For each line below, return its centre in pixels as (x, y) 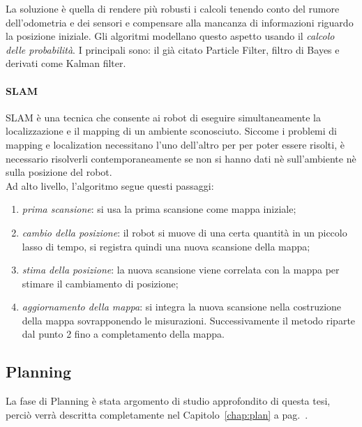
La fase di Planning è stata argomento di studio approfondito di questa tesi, (168, 401)
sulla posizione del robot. (59, 172)
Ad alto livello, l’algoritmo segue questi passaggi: (110, 185)
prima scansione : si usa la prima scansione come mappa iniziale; (159, 209)
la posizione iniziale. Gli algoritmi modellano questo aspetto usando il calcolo (170, 36)
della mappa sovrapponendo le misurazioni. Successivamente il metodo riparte (189, 320)
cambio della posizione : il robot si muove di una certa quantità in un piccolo (184, 232)
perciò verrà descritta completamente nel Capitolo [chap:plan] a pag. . (157, 414)
